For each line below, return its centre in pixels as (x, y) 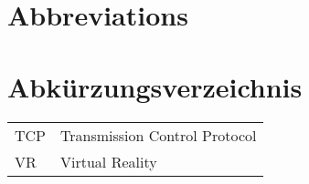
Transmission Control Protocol (159, 135)
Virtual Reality (109, 161)
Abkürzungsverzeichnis (155, 86)
